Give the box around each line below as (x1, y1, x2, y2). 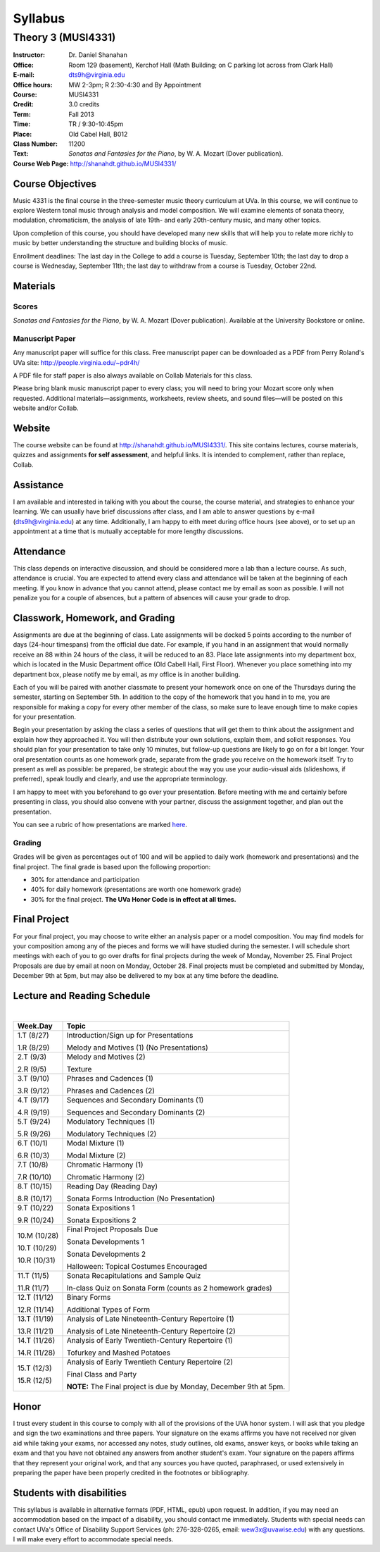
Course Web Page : (13, 159, 70, 168)
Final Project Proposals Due (66, 1224, 158, 1234)
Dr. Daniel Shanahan (68, 51, 128, 59)
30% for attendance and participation (30, 875, 140, 883)
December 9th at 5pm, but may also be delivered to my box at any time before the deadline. (13, 971, 279, 980)
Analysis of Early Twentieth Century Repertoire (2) (66, 1357, 234, 1367)
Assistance (13, 479, 64, 491)
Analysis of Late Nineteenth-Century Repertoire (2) (66, 1327, 236, 1336)
